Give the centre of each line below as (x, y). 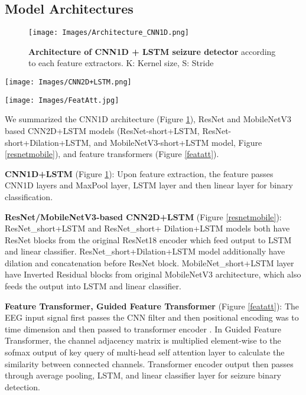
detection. (22, 386)
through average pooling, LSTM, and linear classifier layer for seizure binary (143, 375)
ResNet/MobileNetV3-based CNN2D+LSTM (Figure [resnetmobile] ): (143, 216)
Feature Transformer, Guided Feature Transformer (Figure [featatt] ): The (152, 306)
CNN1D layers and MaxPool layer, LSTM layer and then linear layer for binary (149, 185)
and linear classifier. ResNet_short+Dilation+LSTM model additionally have (145, 251)
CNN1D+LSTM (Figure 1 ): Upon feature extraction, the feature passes (139, 173)
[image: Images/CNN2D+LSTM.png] (68, 82)
